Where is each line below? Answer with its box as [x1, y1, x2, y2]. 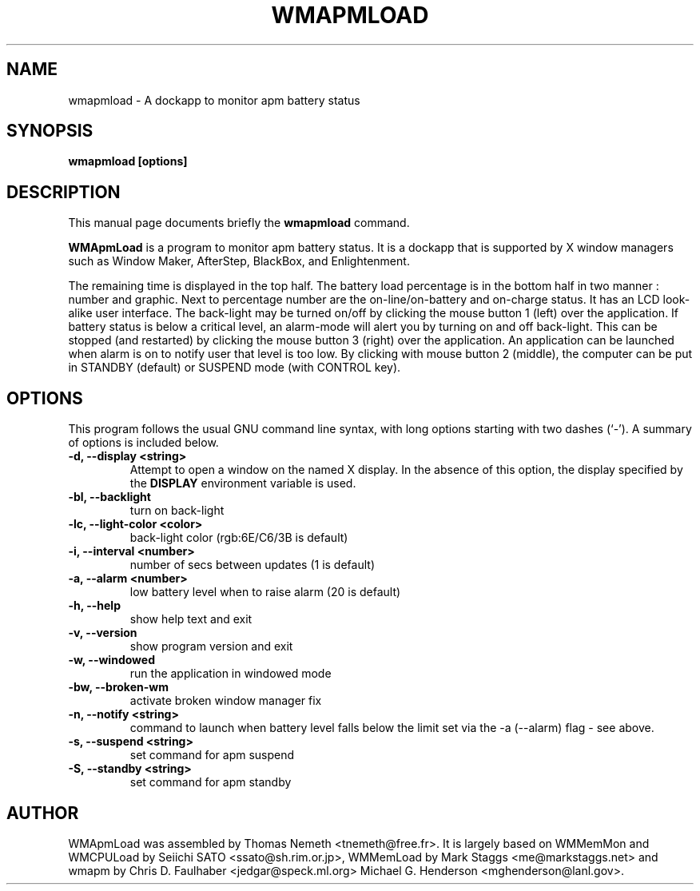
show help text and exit [129, 612, 253, 626]
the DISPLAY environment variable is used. [129, 476, 356, 491]
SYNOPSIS [6, 121, 93, 141]
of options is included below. [68, 436, 219, 450]
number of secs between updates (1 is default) [129, 558, 375, 572]
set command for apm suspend [129, 748, 295, 762]
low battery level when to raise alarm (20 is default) [129, 585, 401, 599]
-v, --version [68, 626, 137, 640]
